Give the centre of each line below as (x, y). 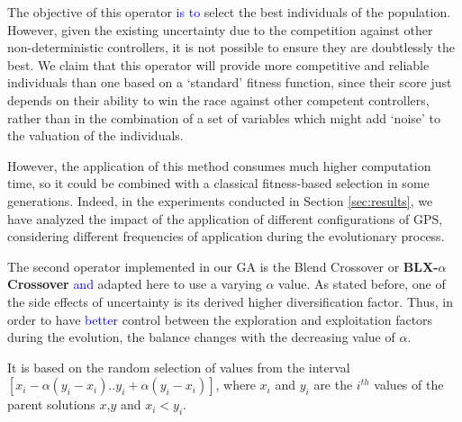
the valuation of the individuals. (95, 135)
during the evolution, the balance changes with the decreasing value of (201, 337)
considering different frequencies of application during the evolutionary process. (226, 236)
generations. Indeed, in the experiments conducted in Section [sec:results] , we (220, 200)
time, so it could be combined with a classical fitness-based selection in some (218, 183)
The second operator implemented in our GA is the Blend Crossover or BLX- (223, 266)
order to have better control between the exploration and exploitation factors (220, 319)
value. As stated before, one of (362, 284)
